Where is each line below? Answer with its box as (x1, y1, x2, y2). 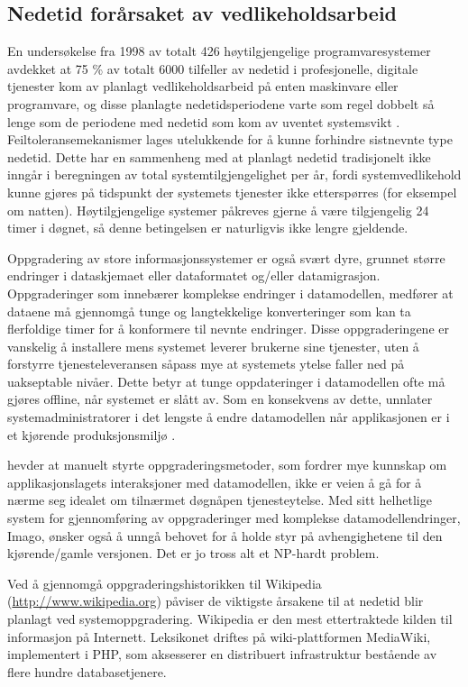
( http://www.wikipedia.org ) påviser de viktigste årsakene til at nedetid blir (7, 591, 424, 610)
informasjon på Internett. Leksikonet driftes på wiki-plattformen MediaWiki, (7, 627, 431, 646)
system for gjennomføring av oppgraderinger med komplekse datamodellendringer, (7, 508, 461, 527)
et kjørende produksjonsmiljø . (7, 425, 176, 444)
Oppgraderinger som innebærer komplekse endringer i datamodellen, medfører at (7, 283, 454, 302)
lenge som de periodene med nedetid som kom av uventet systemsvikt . (7, 112, 400, 131)
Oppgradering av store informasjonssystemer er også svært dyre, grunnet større (7, 248, 445, 267)
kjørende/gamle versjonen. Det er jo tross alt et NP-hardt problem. (7, 544, 380, 563)
